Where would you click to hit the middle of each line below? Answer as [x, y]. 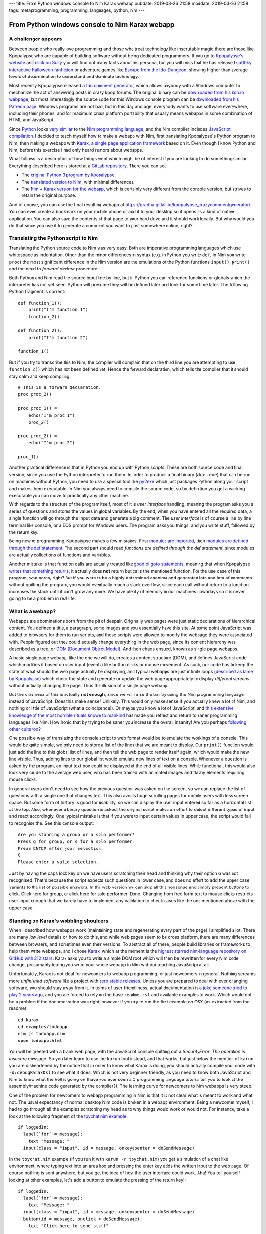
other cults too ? [25, 729]
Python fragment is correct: [37, 292]
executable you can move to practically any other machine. [69, 495]
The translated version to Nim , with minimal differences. [78, 182]
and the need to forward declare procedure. [54, 269]
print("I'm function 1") [58, 310]
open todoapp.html [40, 1041]
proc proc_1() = [37, 408]
